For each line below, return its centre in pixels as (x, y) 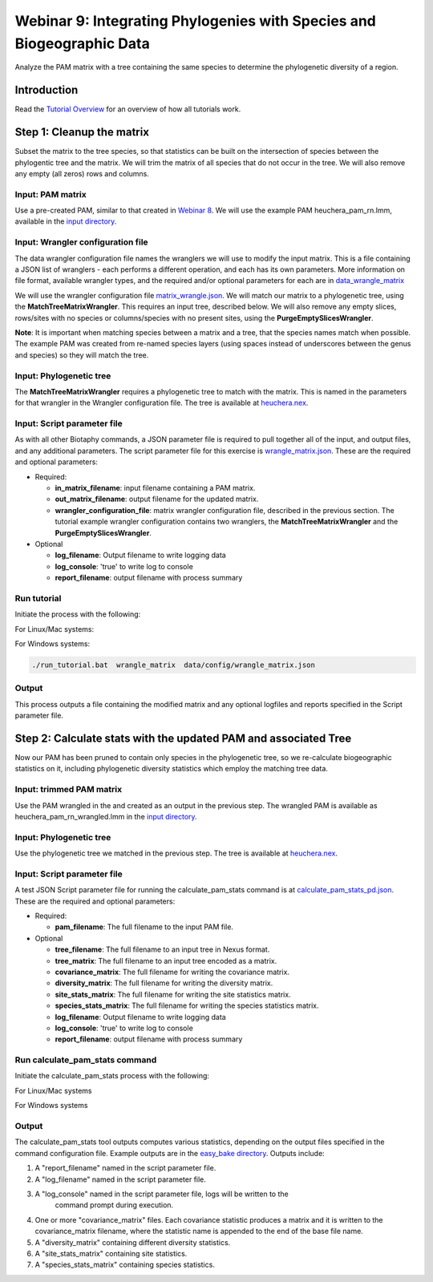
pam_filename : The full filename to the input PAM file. (144, 927)
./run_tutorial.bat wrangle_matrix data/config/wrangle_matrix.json (174, 665)
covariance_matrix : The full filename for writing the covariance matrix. (172, 972)
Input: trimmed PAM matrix (69, 790)
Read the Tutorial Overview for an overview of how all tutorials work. (128, 109)
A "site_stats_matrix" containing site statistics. (111, 1253)
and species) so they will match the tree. (82, 355)
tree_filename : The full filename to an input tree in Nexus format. (162, 949)
